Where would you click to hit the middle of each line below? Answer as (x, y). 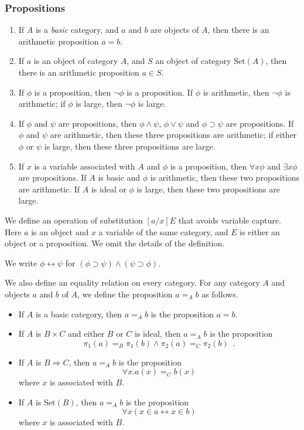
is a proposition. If (160, 92)
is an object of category (76, 61)
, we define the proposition (125, 294)
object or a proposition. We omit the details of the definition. (115, 243)
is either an (260, 231)
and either (86, 333)
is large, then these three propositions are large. (130, 146)
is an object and (60, 231)
